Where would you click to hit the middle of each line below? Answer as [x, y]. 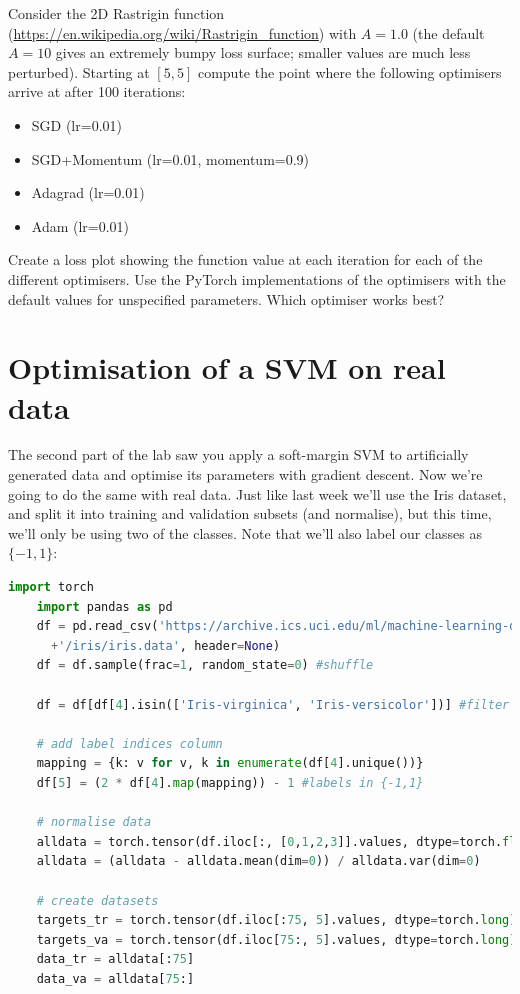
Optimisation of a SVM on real [227, 367]
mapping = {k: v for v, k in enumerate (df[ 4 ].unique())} [230, 763]
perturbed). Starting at [79, 71]
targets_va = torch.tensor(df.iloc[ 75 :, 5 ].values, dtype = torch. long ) [276, 939]
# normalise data [94, 822]
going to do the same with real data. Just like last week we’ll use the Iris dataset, [257, 493]
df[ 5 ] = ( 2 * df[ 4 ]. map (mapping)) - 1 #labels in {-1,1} [230, 782]
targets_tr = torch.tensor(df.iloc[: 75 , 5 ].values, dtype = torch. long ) [276, 920]
